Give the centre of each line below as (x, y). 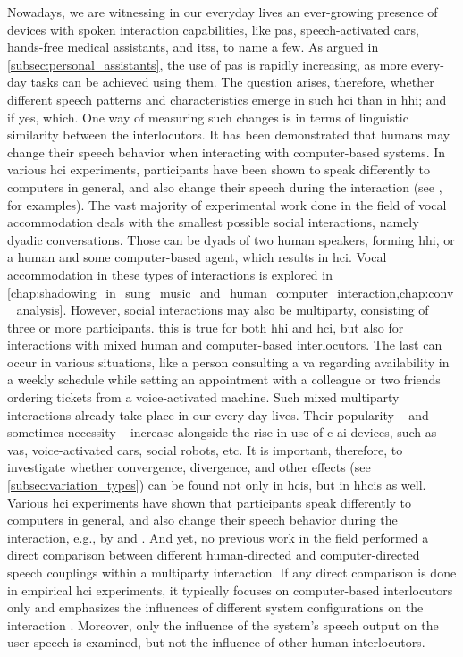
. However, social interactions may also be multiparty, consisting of (246, 310)
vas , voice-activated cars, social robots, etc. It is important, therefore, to (205, 449)
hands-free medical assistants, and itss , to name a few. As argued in (193, 47)
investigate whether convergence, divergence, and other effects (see (189, 467)
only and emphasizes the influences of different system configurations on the (215, 607)
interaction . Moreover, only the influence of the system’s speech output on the (223, 624)
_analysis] (35, 310)
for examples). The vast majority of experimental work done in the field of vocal (227, 204)
